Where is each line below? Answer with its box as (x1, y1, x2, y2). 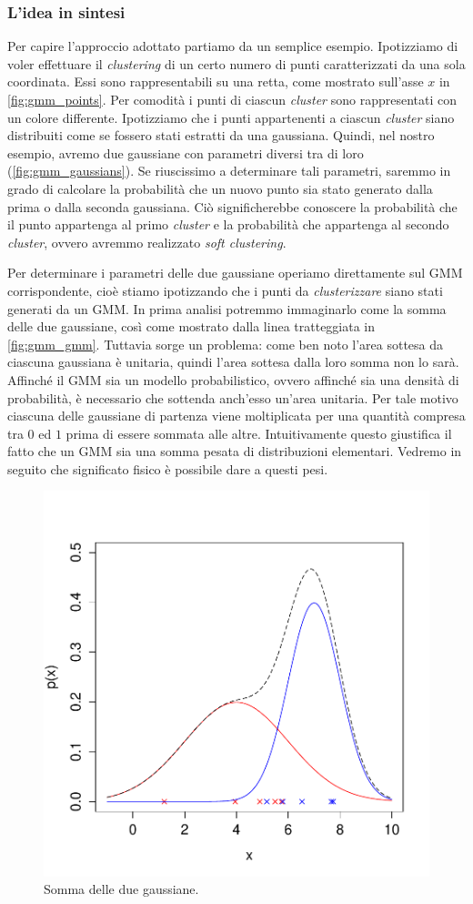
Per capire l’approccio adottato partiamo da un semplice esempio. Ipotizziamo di (7, 36, 458, 56)
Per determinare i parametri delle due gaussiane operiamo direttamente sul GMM (7, 263, 463, 282)
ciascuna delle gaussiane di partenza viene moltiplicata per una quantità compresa (7, 406, 466, 425)
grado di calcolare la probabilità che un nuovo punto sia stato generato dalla (7, 178, 433, 198)
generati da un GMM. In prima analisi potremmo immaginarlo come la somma (7, 299, 447, 318)
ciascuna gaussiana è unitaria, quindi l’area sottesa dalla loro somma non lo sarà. (7, 352, 459, 371)
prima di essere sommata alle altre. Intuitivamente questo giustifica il (65, 423, 452, 442)
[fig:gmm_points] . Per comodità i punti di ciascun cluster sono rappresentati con (7, 90, 457, 108)
